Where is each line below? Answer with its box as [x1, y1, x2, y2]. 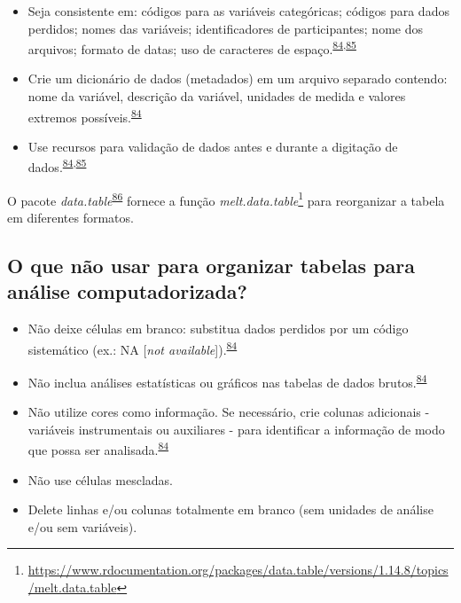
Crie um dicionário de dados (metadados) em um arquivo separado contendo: [27, 69, 448, 88]
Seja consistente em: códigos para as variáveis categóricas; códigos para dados [27, 2, 449, 20]
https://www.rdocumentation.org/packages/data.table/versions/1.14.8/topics [27, 560, 449, 579]
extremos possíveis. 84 [27, 105, 142, 126]
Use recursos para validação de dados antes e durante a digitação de [27, 137, 398, 155]
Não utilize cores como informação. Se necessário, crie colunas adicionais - [27, 403, 430, 421]
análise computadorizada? [7, 278, 248, 305]
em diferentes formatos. [7, 208, 134, 226]
